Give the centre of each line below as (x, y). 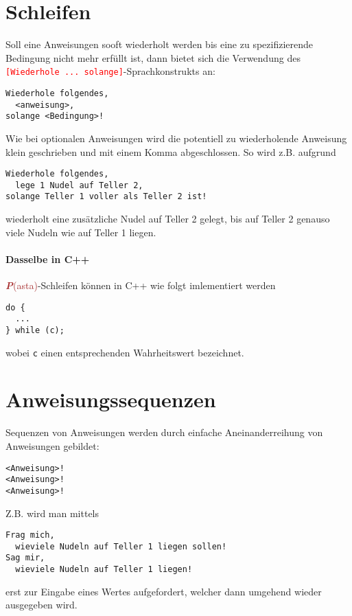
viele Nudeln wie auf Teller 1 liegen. (81, 232)
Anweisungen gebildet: (52, 446)
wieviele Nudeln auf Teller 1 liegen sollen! (121, 546)
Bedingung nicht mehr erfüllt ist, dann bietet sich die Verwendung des (153, 57)
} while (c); (35, 330)
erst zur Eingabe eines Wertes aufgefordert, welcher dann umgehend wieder (164, 591)
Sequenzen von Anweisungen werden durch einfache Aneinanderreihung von (164, 432)
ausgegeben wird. (42, 605)
